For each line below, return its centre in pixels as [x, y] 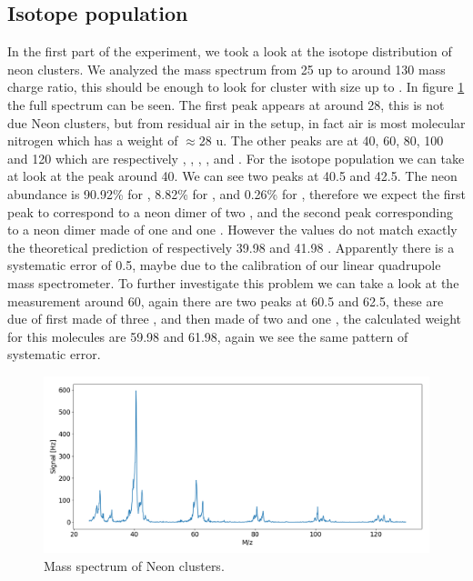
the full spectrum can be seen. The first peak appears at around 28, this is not [226, 104]
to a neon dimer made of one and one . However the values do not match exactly [232, 230]
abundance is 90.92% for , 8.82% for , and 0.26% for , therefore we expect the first [236, 193]
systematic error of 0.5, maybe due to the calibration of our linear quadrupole [224, 265]
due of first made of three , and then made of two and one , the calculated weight [235, 319]
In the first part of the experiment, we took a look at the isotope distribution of [230, 51]
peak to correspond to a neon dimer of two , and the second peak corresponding [231, 211]
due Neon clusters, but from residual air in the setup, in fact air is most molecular [236, 122]
